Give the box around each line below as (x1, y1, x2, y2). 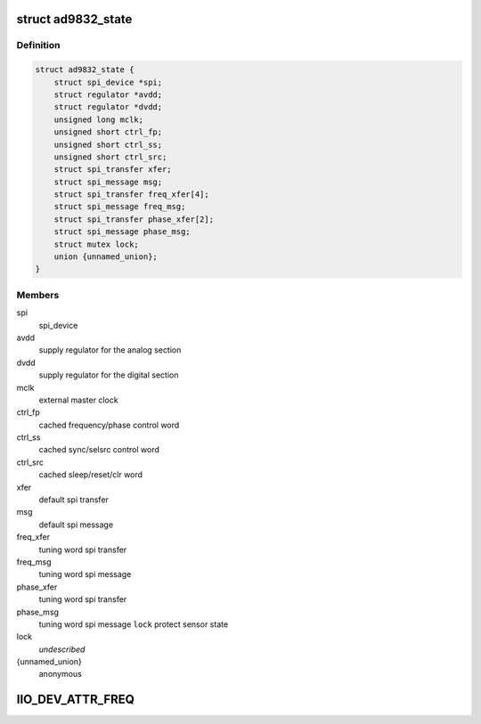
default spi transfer (38, 494, 109, 505)
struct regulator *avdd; (53, 89, 163, 100)
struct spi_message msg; (53, 176, 163, 187)
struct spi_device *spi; (53, 77, 163, 87)
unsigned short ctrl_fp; (53, 127, 163, 137)
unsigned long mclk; (53, 114, 144, 125)
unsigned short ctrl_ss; (53, 139, 163, 150)
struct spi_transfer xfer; (53, 165, 173, 175)
